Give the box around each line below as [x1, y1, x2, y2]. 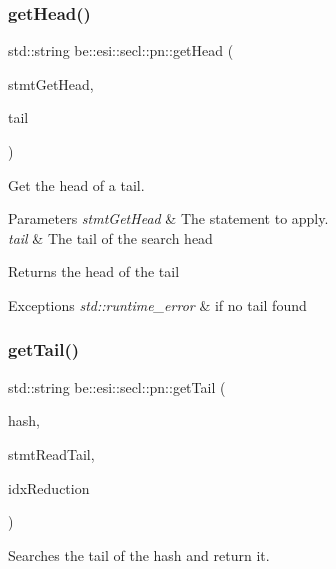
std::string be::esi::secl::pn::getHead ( [8, 40, 234, 61]
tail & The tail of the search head [8, 227, 213, 248]
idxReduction [8, 477, 90, 498]
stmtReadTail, [8, 443, 95, 464]
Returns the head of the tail [8, 261, 180, 282]
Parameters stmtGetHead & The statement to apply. [8, 208, 329, 229]
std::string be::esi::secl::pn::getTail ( [8, 376, 226, 397]
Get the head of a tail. [8, 174, 145, 195]
